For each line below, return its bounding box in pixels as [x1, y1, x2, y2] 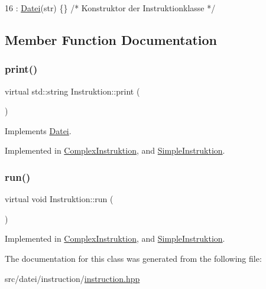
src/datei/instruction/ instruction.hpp [5, 272, 140, 284]
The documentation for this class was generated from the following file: [5, 252, 262, 264]
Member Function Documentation [5, 30, 218, 48]
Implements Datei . [5, 124, 72, 137]
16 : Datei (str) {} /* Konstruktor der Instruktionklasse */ [5, 2, 216, 14]
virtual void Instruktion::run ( [5, 193, 113, 205]
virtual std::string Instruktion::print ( [5, 85, 140, 97]
